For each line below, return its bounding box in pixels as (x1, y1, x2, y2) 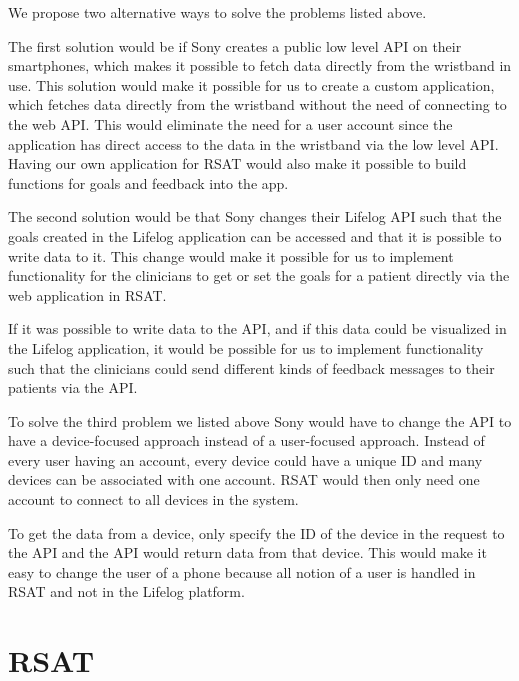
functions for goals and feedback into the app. (8, 172, 289, 193)
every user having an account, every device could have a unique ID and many (8, 449, 483, 470)
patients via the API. (8, 377, 138, 398)
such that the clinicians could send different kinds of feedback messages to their (8, 357, 495, 378)
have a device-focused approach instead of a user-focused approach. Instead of (8, 430, 485, 451)
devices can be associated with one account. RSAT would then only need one (8, 469, 480, 490)
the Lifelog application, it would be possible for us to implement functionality (8, 337, 484, 358)
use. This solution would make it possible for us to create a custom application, (8, 74, 495, 95)
